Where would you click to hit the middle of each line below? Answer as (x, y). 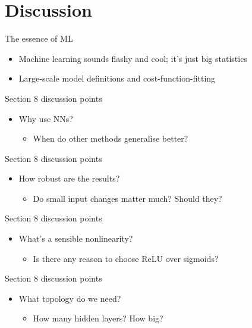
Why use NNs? (46, 118)
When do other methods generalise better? (111, 138)
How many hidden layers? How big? (98, 318)
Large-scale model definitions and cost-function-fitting (117, 78)
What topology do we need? (70, 298)
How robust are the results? (69, 178)
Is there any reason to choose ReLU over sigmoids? (126, 258)
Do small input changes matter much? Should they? (127, 198)
